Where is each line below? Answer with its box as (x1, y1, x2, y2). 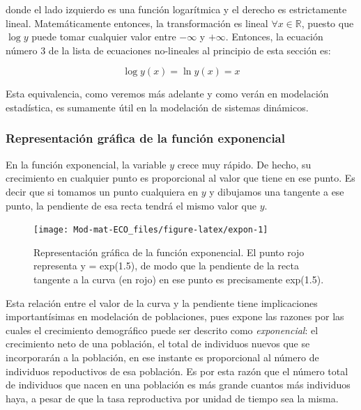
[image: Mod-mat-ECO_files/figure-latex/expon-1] (33, 225, 268, 235)
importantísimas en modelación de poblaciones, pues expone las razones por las (6, 309, 344, 324)
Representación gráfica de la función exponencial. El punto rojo (33, 244, 305, 259)
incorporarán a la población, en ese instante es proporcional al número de (6, 349, 319, 364)
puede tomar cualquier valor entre (31, 29, 176, 44)
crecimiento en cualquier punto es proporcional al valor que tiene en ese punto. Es (6, 171, 355, 185)
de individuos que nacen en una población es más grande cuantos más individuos (6, 377, 351, 392)
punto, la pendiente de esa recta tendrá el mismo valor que (6, 198, 256, 212)
